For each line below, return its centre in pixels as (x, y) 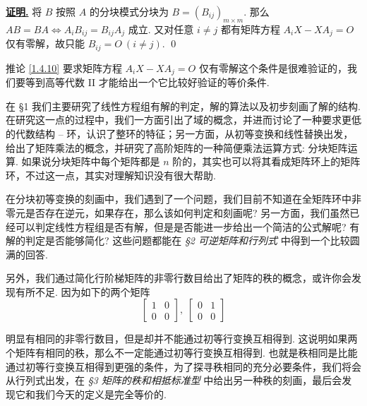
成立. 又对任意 (161, 29)
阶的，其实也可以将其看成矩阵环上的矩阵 (266, 161)
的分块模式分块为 (129, 11)
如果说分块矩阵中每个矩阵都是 (91, 161)
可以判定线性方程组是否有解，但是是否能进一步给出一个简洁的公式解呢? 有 (187, 226)
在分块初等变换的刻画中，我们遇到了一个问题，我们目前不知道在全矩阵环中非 (183, 199)
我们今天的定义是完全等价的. (101, 394)
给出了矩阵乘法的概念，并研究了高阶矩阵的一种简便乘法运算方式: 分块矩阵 (177, 147)
